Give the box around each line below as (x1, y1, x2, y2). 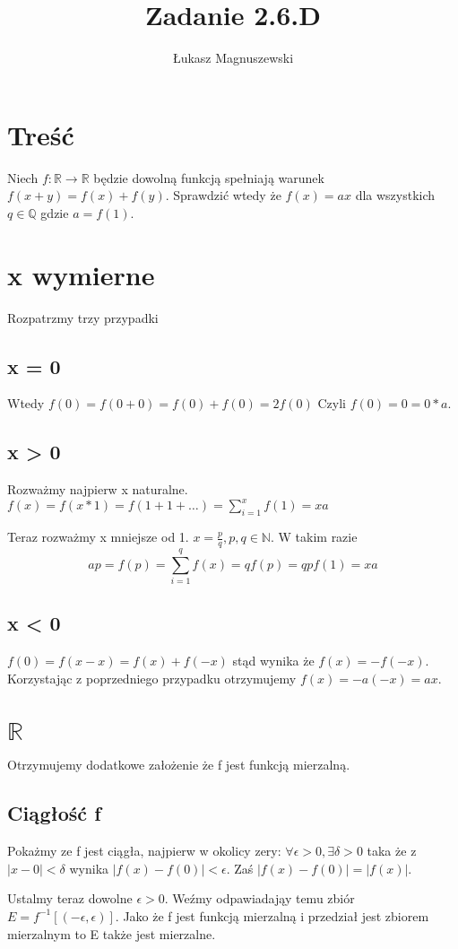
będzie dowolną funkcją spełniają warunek (93, 168, 324, 187)
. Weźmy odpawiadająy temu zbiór (164, 889, 355, 908)
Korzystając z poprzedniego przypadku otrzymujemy (7, 668, 297, 687)
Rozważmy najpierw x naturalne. (7, 480, 188, 499)
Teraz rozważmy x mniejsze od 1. (7, 527, 189, 546)
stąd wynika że (232, 651, 315, 670)
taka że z (367, 841, 417, 860)
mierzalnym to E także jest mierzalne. (7, 924, 216, 943)
